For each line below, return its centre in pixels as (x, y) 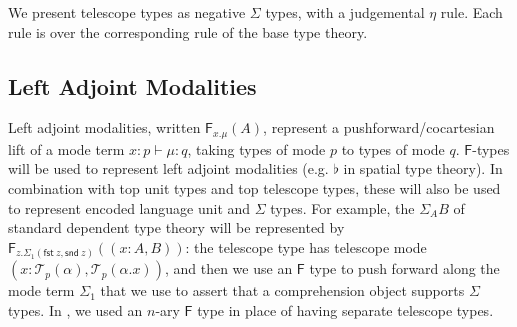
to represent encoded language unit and (129, 207)
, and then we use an (228, 268)
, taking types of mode (256, 148)
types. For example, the (342, 207)
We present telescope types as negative (127, 12)
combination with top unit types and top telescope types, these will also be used (254, 188)
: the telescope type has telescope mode (306, 246)
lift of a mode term (66, 148)
